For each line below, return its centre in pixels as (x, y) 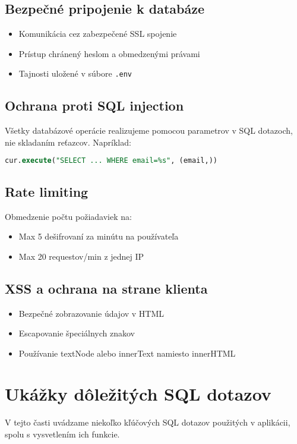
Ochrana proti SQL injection (94, 106)
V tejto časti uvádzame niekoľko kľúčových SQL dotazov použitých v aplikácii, (148, 422)
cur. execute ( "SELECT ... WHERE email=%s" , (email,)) (111, 161)
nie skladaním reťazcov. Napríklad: (68, 142)
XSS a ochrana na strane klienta (106, 288)
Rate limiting (47, 191)
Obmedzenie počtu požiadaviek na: (68, 216)
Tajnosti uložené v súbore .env (75, 73)
